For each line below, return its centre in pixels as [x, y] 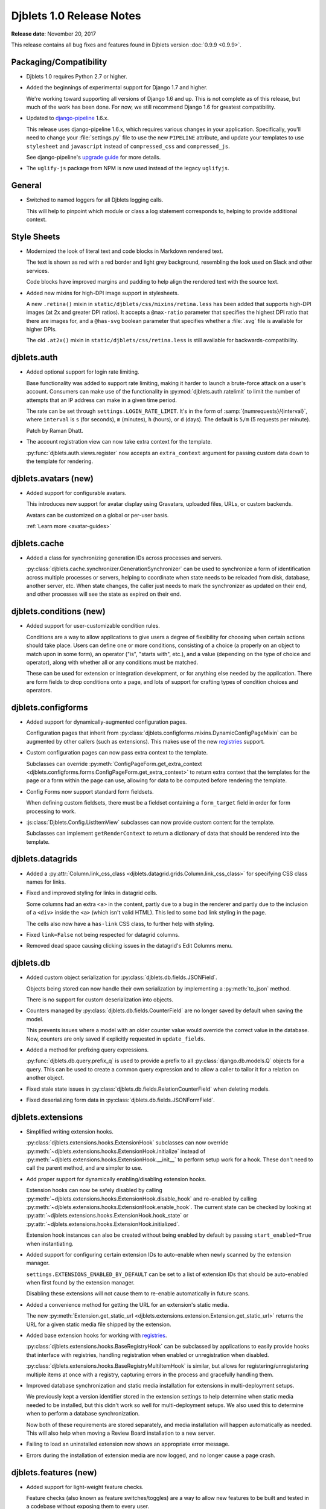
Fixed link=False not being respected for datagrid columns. [103, 934]
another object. [45, 1078]
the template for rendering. [60, 461]
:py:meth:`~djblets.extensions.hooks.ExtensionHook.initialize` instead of [116, 1151]
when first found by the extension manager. [81, 1283]
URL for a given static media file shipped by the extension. [99, 1324]
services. [38, 270]
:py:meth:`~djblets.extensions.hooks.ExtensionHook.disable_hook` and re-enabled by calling [142, 1199]
